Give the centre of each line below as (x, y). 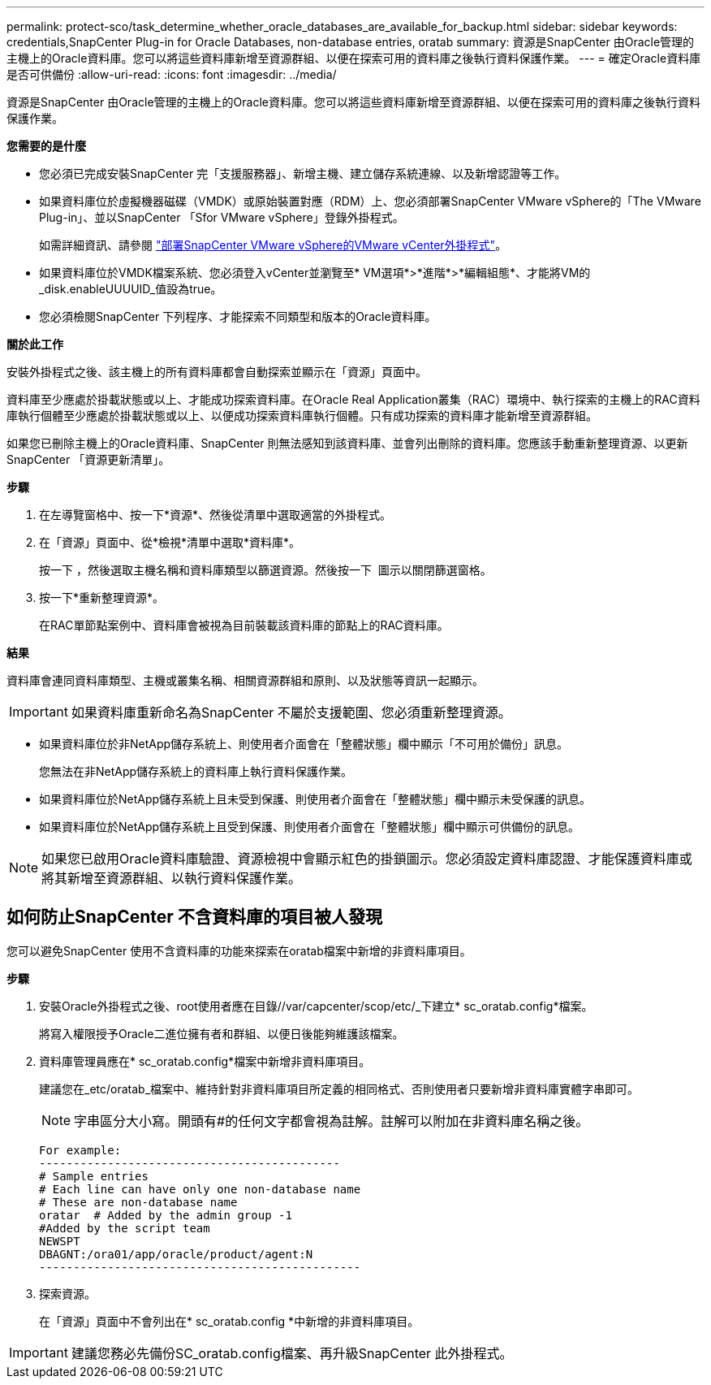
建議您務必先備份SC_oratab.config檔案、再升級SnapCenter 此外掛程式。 (292, 1353)
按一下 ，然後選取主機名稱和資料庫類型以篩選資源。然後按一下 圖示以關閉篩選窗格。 (265, 570)
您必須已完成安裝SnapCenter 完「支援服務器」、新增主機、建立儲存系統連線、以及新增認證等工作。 (303, 173)
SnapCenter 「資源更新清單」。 (88, 459)
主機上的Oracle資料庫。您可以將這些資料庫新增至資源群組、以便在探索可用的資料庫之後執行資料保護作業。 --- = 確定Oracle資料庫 (354, 58)
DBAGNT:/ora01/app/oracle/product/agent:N (176, 1254)
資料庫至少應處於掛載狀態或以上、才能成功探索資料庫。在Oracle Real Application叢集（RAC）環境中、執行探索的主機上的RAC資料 (353, 399)
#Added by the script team (125, 1228)
